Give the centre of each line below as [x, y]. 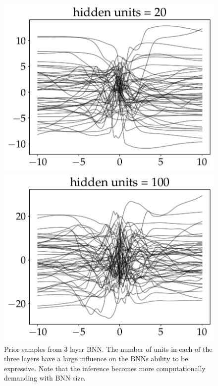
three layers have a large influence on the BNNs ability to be [96, 358]
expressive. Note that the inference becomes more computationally [105, 368]
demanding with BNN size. [45, 378]
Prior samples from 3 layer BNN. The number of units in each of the [108, 349]
